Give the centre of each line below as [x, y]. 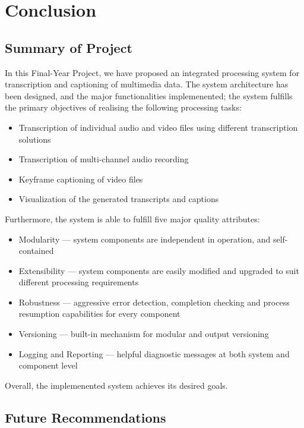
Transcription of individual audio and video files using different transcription [158, 127]
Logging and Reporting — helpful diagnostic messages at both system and [154, 353]
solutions [35, 139]
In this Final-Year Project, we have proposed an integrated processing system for [152, 72]
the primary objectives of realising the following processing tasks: [123, 107]
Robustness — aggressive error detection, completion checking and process [154, 302]
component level [48, 365]
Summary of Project [69, 47]
